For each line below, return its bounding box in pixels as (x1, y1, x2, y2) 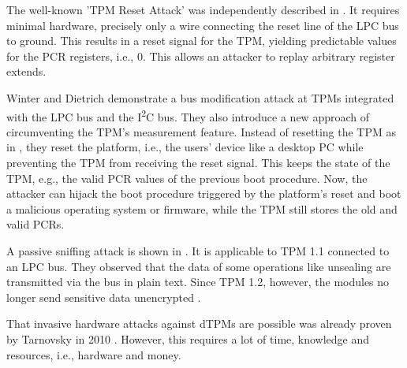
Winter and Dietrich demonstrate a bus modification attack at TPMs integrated (6, 89, 394, 106)
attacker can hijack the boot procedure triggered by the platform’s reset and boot (6, 185, 401, 202)
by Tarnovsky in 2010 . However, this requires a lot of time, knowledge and (6, 330, 370, 347)
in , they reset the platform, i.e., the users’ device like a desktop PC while (6, 139, 364, 155)
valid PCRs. (6, 216, 65, 232)
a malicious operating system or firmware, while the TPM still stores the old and (6, 200, 398, 217)
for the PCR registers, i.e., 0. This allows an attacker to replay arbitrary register (6, 47, 395, 64)
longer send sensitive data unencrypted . (6, 288, 201, 305)
